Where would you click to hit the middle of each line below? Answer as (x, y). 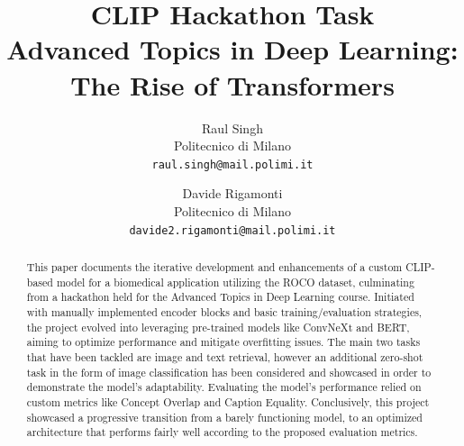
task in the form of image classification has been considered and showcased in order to (229, 372)
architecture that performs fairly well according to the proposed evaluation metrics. (222, 432)
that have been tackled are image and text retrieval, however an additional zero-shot (225, 356)
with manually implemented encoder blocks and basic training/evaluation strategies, (224, 311)
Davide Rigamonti (232, 193)
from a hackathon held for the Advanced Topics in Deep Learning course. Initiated (220, 297)
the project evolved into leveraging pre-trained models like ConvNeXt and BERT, (218, 327)
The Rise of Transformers (232, 84)
